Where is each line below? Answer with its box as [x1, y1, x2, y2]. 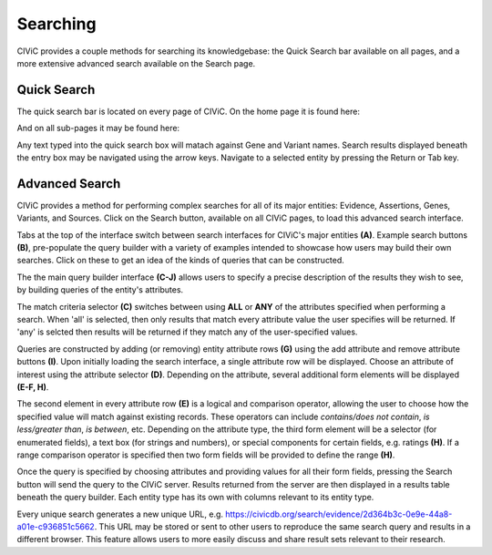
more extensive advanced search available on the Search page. [16, 57, 256, 68]
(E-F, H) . [16, 382, 49, 392]
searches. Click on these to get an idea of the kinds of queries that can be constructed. [16, 255, 345, 266]
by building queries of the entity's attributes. [16, 284, 184, 295]
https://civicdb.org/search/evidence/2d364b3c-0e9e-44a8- [224, 509, 453, 519]
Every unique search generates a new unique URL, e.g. [16, 509, 223, 519]
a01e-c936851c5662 [16, 520, 95, 532]
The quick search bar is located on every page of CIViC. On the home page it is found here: [16, 106, 360, 117]
